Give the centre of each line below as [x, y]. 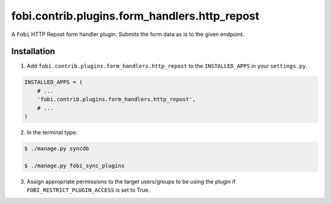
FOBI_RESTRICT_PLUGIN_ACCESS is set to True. [88, 190]
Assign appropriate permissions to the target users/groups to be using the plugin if [131, 181]
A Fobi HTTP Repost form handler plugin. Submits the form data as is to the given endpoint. [128, 34]
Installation [33, 52]
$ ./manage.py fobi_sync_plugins [74, 166]
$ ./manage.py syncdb [57, 148]
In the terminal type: [52, 132]
